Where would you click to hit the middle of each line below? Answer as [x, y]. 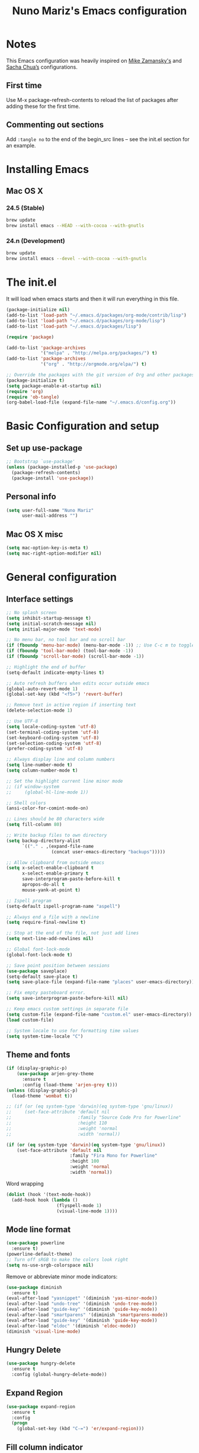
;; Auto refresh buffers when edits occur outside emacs [78, 683]
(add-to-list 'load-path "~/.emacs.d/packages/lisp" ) [74, 326]
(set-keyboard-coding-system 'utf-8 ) [53, 738]
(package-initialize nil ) [38, 310]
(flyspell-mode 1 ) [79, 1205]
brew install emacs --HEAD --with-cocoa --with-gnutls [75, 226]
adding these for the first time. [43, 106]
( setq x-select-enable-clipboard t [50, 868]
